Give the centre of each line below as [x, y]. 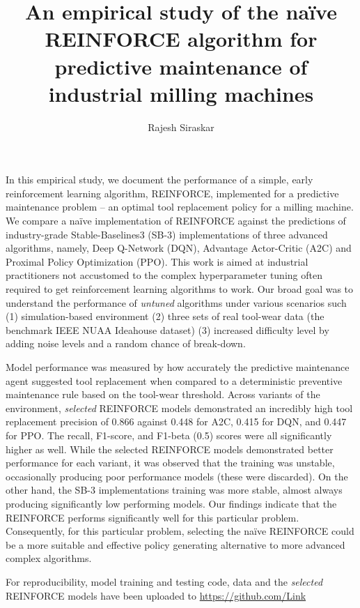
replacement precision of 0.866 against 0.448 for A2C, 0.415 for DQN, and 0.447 [176, 421]
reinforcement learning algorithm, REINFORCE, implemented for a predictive [172, 193]
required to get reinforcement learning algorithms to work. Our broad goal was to [180, 289]
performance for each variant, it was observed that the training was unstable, [170, 463]
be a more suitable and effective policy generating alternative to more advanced [175, 544]
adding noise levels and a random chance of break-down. [126, 343]
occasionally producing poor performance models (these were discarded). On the [177, 476]
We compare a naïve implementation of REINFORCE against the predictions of [176, 221]
